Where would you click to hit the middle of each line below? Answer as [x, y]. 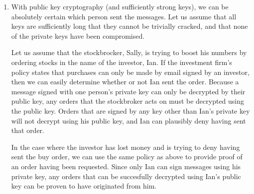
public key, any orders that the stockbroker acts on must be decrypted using [128, 101]
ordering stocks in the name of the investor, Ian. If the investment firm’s [122, 62]
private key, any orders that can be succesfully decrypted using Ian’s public [126, 176]
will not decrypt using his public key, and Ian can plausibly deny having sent [128, 120]
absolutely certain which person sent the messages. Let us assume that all [124, 16]
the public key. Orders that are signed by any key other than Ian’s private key [130, 110]
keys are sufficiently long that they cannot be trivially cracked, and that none [129, 26]
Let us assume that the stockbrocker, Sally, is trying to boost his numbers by [129, 52]
